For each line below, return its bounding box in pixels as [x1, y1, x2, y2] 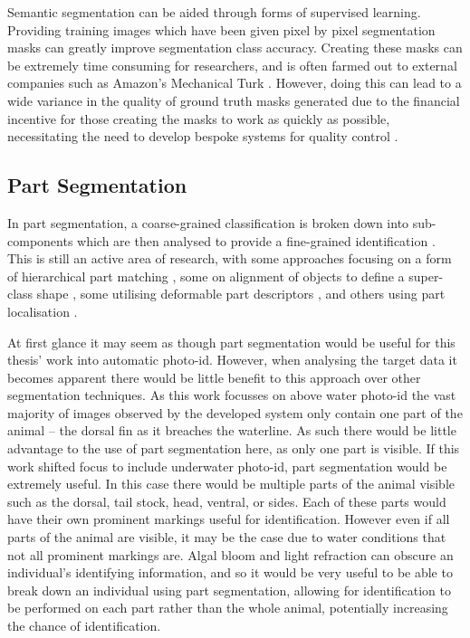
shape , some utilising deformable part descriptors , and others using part [36, 284, 446, 303]
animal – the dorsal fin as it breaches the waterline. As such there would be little [7, 421, 456, 440]
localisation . [7, 301, 78, 320]
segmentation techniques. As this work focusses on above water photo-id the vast [7, 386, 456, 405]
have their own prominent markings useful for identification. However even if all [7, 509, 450, 528]
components [7, 231, 73, 250]
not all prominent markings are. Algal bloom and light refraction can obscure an [7, 545, 454, 564]
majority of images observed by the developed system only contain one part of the [7, 403, 463, 422]
